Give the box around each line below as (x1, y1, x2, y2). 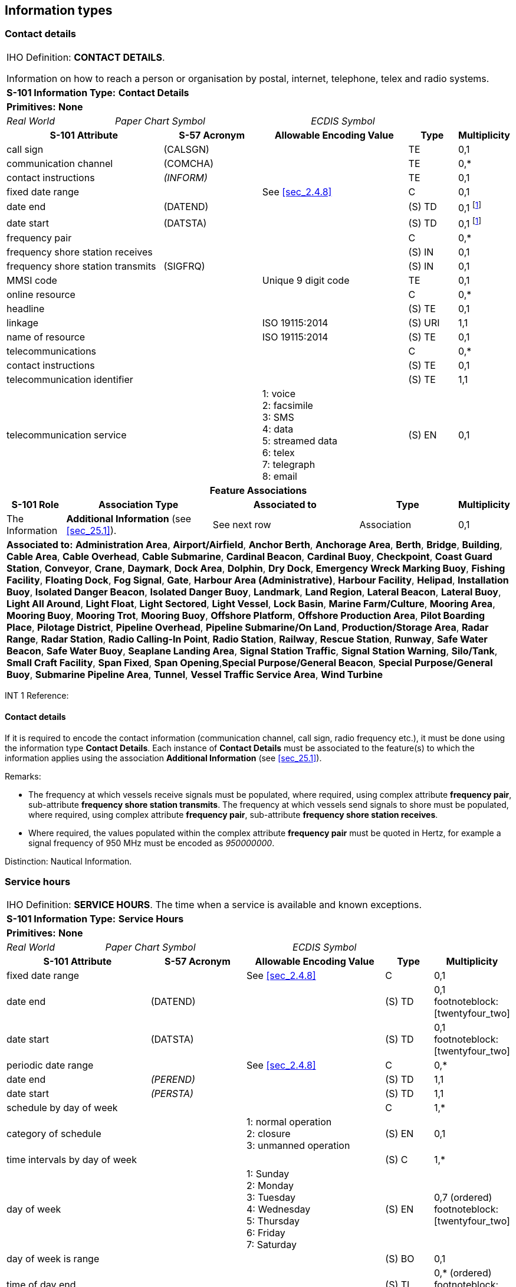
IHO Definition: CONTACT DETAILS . (6, 51, 165, 63)
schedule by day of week (6, 1102, 118, 1114)
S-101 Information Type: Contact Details (6, 86, 189, 99)
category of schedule (6, 1128, 101, 1140)
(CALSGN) (163, 143, 209, 155)
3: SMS (262, 411, 294, 424)
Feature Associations (209, 484, 307, 497)
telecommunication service (6, 429, 127, 441)
